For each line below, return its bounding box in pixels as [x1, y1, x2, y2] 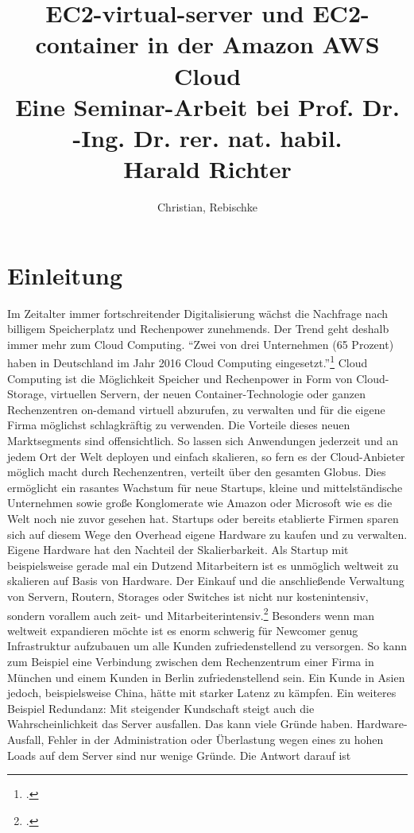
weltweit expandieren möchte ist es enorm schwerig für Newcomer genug [7, 622, 358, 638]
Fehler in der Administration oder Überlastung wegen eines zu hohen [48, 730, 384, 747]
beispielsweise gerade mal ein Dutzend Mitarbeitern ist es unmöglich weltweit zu [7, 556, 399, 573]
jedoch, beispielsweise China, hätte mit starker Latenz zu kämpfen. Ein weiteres [7, 684, 397, 701]
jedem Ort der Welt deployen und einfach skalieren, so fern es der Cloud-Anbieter [7, 447, 405, 464]
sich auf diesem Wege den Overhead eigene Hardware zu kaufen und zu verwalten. [7, 525, 408, 542]
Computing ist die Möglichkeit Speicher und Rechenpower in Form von [7, 370, 353, 386]
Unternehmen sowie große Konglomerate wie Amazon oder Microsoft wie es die [7, 494, 393, 511]
